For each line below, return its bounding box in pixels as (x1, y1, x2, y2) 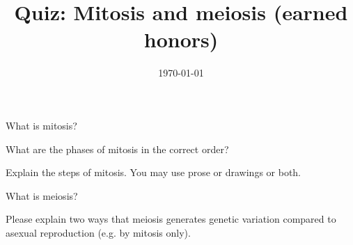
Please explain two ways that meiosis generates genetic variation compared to (6, 212, 336, 226)
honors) (143, 25, 219, 54)
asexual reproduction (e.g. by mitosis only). (6, 225, 191, 239)
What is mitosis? (6, 118, 77, 132)
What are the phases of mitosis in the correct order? (6, 141, 229, 156)
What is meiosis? (6, 188, 78, 203)
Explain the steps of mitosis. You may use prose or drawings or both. (6, 165, 301, 180)
